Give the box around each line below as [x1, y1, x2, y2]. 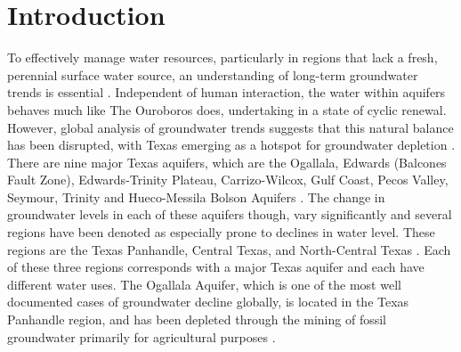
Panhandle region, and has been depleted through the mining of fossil [7, 310, 387, 329]
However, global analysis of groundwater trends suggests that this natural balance [7, 118, 454, 136]
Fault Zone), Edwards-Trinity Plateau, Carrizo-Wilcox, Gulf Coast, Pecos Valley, [7, 170, 449, 189]
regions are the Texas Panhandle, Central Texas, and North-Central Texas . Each [7, 240, 451, 258]
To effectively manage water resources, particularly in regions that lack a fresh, [7, 48, 438, 67]
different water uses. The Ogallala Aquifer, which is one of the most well [7, 274, 401, 293]
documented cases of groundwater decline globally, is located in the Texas [7, 292, 409, 311]
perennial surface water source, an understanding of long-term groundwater [7, 65, 418, 84]
